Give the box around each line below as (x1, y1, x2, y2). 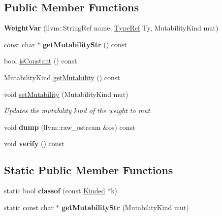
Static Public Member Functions (4, 162, 173, 178)
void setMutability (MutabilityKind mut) (4, 89, 128, 99)
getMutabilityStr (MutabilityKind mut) (62, 202, 189, 212)
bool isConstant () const (4, 56, 77, 66)
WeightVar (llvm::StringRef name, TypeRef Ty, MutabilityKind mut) (4, 23, 219, 33)
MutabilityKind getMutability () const (4, 72, 120, 82)
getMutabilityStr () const (43, 39, 127, 49)
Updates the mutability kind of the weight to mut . (4, 105, 152, 116)
